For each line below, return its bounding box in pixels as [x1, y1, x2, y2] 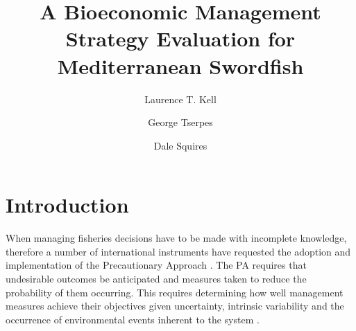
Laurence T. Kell [144, 91, 217, 106]
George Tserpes [148, 115, 213, 129]
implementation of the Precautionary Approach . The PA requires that [6, 258, 307, 272]
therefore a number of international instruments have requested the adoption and [6, 244, 351, 258]
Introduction [6, 190, 129, 219]
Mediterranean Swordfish [57, 51, 304, 80]
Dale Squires [153, 138, 207, 152]
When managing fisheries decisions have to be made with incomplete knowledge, [6, 231, 347, 245]
